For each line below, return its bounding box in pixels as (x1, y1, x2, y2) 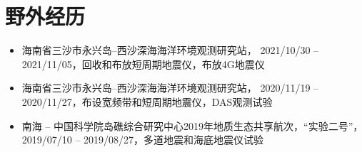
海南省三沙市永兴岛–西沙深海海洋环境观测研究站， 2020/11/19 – (21, 80, 319, 95)
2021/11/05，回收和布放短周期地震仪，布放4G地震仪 (21, 56, 265, 71)
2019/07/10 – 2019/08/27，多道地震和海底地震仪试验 (21, 132, 264, 147)
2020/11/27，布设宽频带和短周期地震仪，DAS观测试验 (21, 94, 273, 109)
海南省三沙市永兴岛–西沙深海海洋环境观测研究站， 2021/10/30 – (21, 43, 319, 58)
